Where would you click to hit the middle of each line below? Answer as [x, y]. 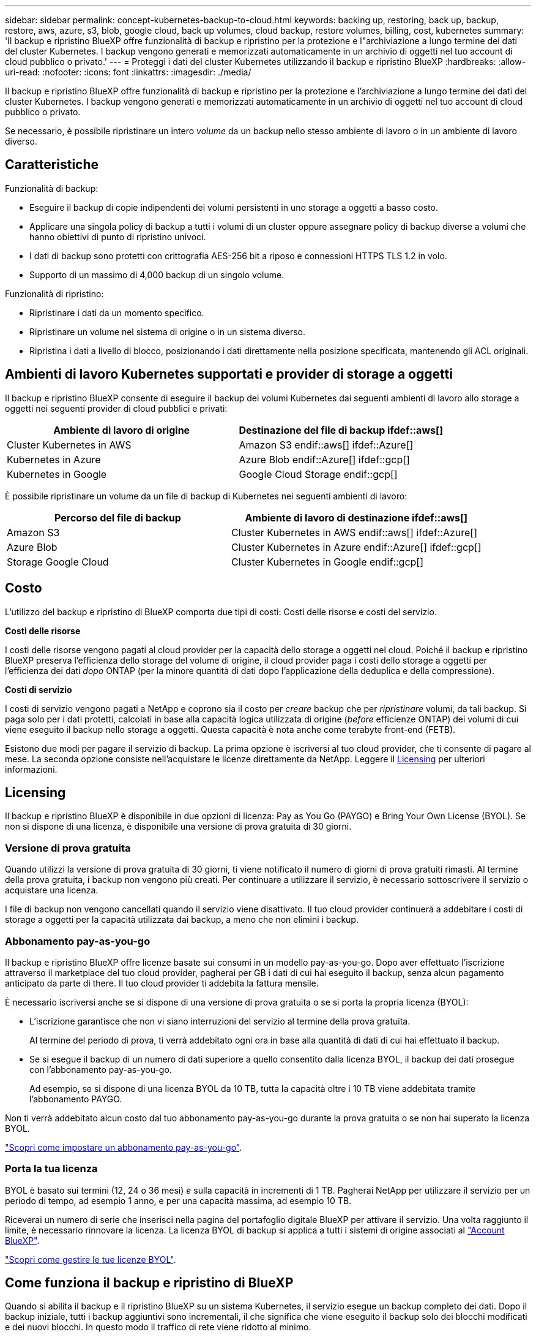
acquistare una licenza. [52, 890]
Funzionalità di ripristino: [54, 294]
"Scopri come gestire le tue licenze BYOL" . [91, 1259]
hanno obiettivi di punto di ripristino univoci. [118, 237]
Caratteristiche [52, 165]
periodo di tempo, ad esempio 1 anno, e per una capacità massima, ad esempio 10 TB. [178, 1200]
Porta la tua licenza [51, 1169]
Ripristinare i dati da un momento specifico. [117, 312]
